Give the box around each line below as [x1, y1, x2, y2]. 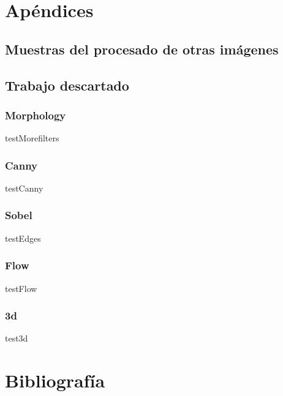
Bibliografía [5, 368, 105, 393]
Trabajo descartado [5, 75, 129, 94]
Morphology [5, 107, 66, 122]
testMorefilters [5, 132, 59, 144]
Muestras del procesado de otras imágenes [5, 39, 279, 58]
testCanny [5, 181, 43, 194]
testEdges [5, 231, 41, 244]
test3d [5, 332, 28, 345]
